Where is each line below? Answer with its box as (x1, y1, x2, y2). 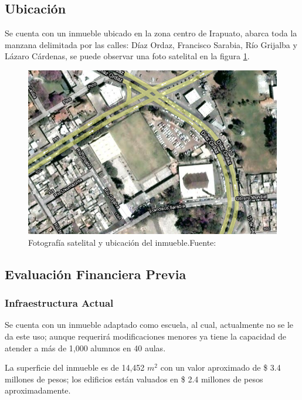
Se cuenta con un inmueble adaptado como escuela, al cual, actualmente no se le (5, 318, 294, 331)
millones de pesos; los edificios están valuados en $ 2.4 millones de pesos (5, 372, 263, 385)
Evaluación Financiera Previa (5, 265, 186, 283)
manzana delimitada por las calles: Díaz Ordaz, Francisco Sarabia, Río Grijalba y (5, 38, 297, 50)
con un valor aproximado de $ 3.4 (160, 361, 281, 374)
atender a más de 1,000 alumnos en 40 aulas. (5, 341, 166, 354)
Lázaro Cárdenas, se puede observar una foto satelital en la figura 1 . (5, 50, 250, 62)
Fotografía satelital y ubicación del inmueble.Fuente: (28, 236, 216, 248)
